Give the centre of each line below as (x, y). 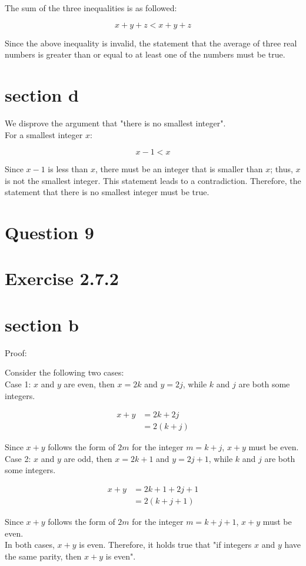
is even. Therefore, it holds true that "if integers (165, 545)
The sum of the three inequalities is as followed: (91, 8)
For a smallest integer (44, 134)
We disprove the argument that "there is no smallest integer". (115, 123)
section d (42, 94)
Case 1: (18, 384)
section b (42, 324)
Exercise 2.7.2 (62, 278)
